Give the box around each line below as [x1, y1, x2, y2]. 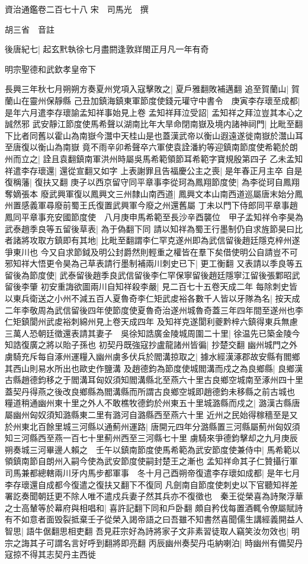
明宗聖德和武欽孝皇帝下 [5, 62, 96, 75]
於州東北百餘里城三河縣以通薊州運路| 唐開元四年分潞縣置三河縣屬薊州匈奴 [5, 420, 292, 432]
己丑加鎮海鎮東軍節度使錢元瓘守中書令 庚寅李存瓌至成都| [73, 94, 300, 106]
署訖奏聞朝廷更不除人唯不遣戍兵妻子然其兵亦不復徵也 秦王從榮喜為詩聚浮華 [5, 490, 303, 502]
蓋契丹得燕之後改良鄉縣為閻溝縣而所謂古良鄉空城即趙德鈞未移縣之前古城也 [5, 385, 295, 397]
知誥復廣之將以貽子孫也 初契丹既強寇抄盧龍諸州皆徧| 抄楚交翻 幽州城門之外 [5, 338, 297, 351]
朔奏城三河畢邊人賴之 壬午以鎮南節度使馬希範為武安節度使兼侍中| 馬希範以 [5, 443, 300, 455]
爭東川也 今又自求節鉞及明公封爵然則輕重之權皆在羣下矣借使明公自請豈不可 [5, 245, 298, 258]
